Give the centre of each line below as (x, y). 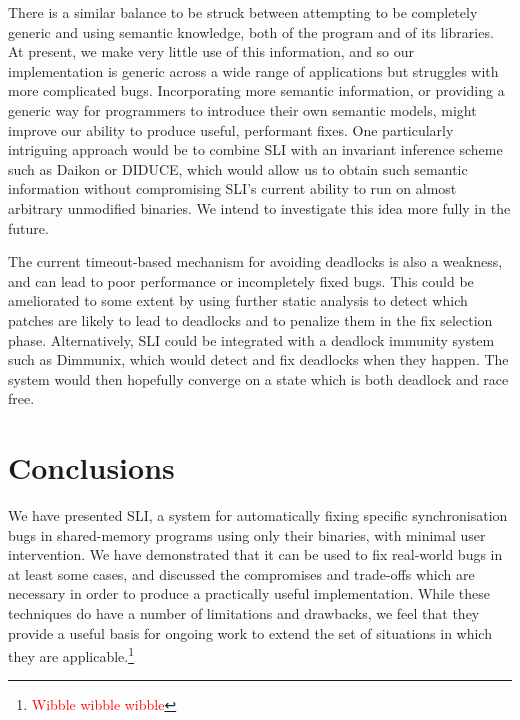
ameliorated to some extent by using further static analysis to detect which (238, 300)
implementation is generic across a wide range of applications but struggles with (253, 70)
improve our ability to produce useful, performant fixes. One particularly (231, 129)
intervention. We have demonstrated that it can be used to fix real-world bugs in (255, 554)
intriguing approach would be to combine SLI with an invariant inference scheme (255, 149)
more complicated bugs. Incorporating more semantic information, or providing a (256, 90)
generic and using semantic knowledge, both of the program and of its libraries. (251, 31)
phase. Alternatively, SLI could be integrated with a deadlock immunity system (251, 339)
